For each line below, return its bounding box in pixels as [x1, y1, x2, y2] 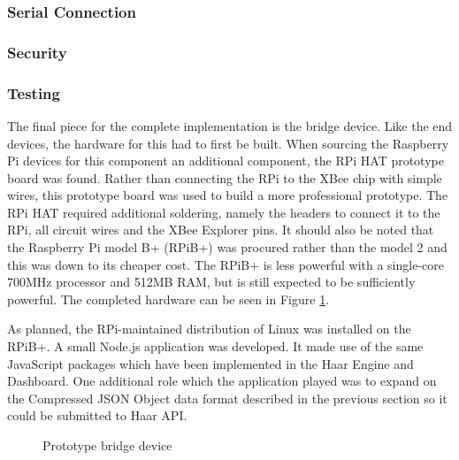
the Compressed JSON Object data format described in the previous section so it [7, 388, 448, 407]
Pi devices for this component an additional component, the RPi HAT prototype [7, 151, 444, 170]
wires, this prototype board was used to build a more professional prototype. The [7, 186, 448, 204]
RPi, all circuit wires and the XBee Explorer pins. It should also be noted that [7, 220, 434, 239]
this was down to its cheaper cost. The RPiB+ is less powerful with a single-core [7, 255, 444, 273]
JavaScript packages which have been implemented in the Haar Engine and [7, 354, 414, 372]
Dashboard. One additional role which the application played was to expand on [7, 372, 437, 390]
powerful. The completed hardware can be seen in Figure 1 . [7, 289, 330, 308]
